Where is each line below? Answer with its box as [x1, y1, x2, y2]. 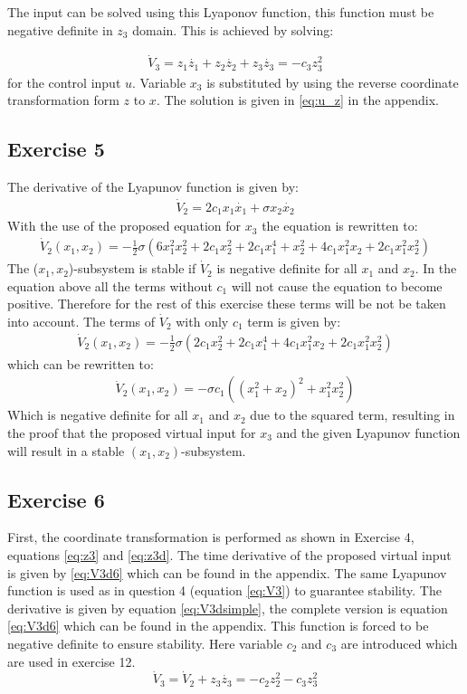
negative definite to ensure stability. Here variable [7, 633, 282, 652]
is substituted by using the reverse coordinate [206, 72, 459, 91]
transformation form [7, 90, 119, 109]
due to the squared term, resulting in [250, 405, 455, 424]
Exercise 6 [7, 485, 105, 513]
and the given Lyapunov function [276, 423, 461, 442]
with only [176, 311, 229, 330]
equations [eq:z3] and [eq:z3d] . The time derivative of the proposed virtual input [7, 545, 452, 564]
